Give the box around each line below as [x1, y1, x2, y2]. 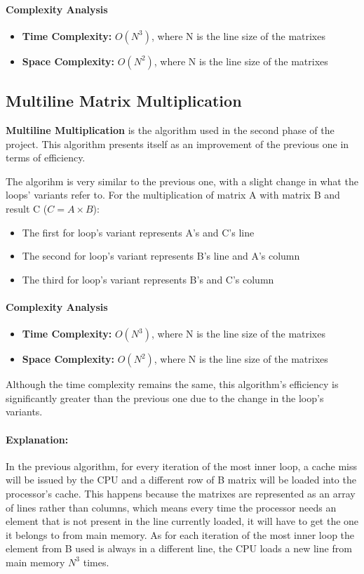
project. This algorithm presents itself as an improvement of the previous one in [6, 136, 349, 151]
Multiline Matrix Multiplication [6, 90, 242, 112]
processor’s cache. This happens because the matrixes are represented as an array [6, 486, 356, 500]
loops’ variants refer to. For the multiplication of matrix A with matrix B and [6, 187, 340, 202]
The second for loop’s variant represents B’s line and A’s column [22, 248, 300, 263]
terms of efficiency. [6, 150, 86, 165]
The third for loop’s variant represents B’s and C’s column [22, 272, 274, 286]
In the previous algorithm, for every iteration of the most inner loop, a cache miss [6, 458, 358, 473]
